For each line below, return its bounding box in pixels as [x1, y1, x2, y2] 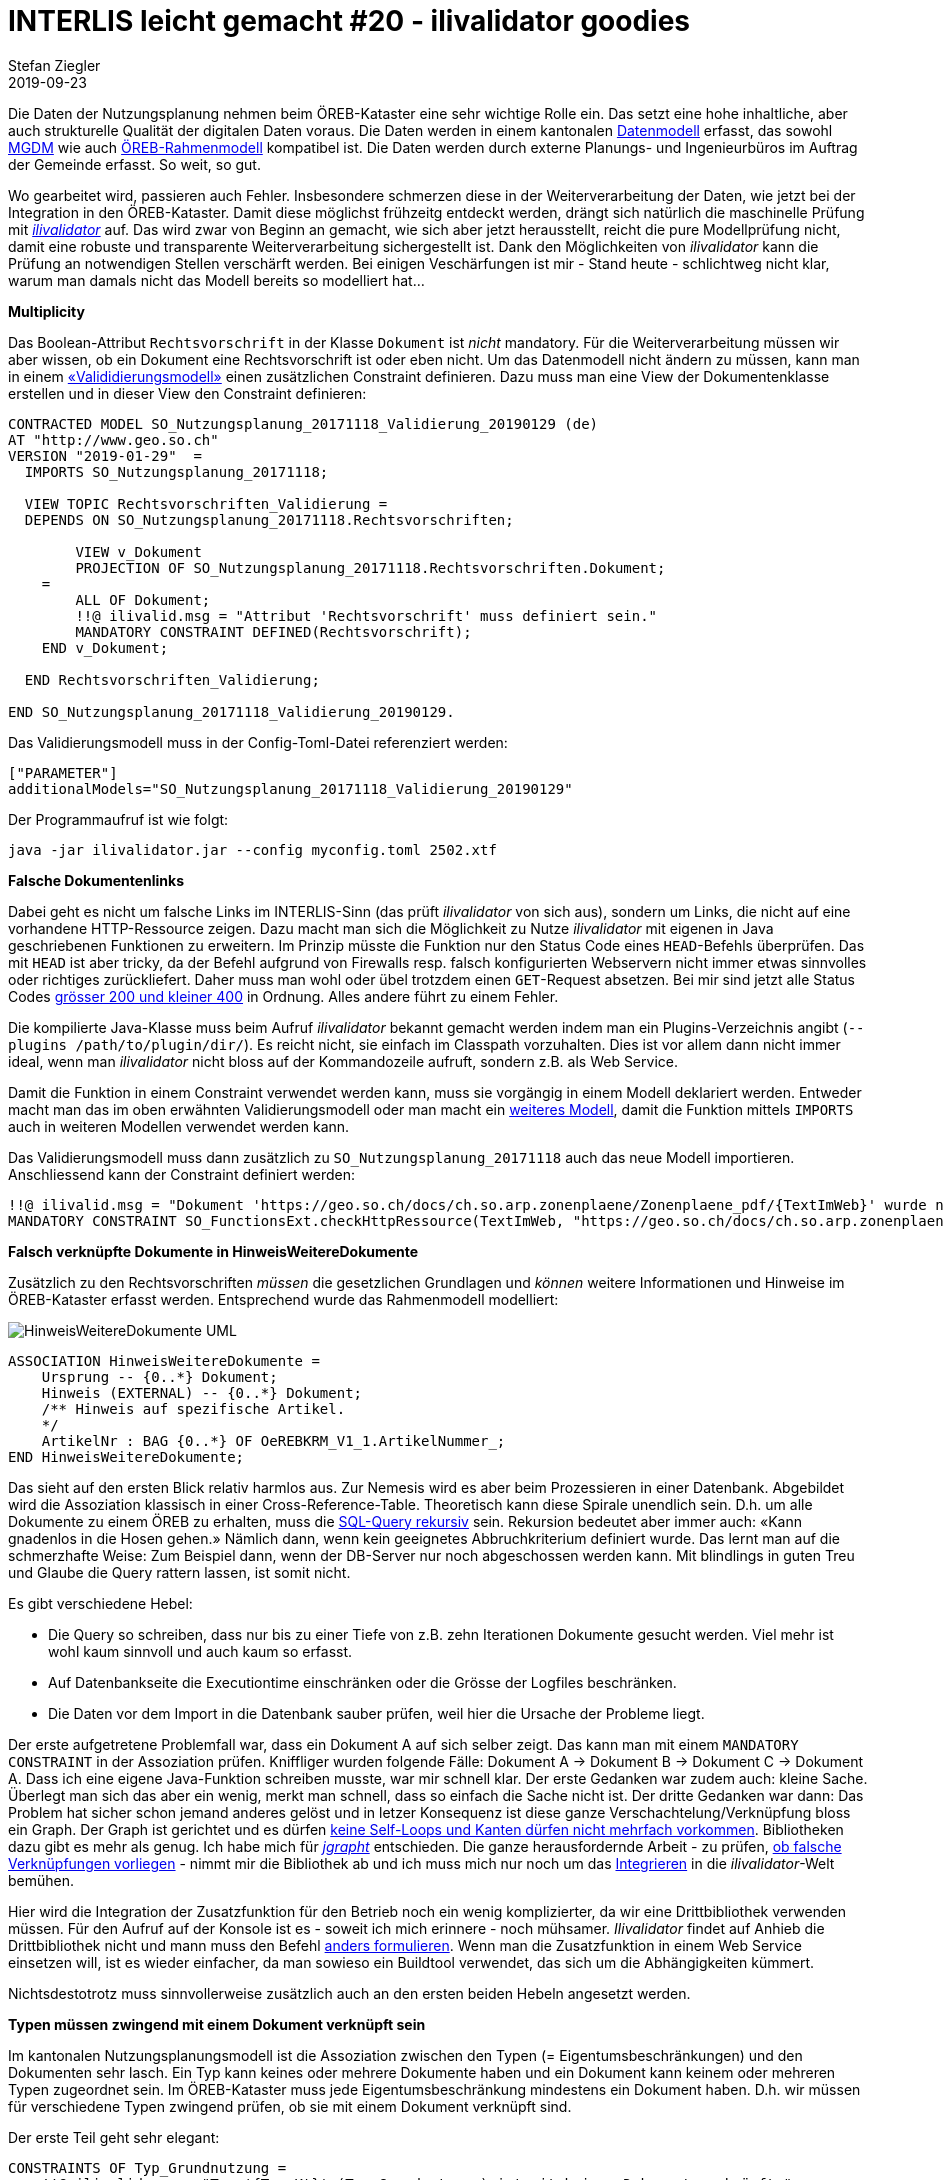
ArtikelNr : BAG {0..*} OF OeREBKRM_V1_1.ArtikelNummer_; [41, 1432, 506, 1449]
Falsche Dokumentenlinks [8, 871, 185, 889]
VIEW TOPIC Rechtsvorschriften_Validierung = [24, 495, 388, 512]
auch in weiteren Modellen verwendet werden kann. [8, 1117, 350, 1135]
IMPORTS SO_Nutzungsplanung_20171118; [24, 463, 329, 480]
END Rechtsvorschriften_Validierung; [24, 671, 320, 688]
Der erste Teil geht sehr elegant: [8, 2128, 220, 2146]
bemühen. [8, 1871, 75, 1889]
